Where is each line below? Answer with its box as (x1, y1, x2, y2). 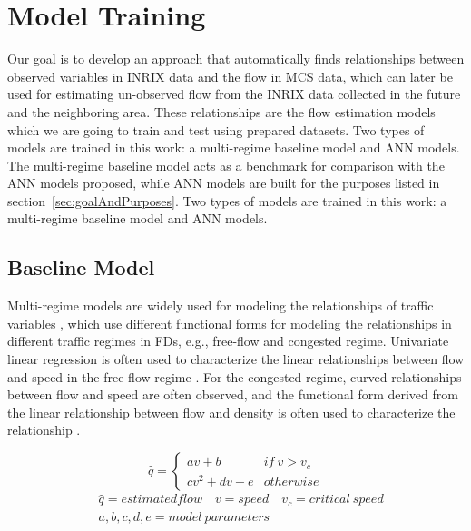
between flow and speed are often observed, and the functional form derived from (7, 385, 458, 404)
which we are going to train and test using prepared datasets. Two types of (7, 120, 425, 139)
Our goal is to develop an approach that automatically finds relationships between (7, 49, 465, 68)
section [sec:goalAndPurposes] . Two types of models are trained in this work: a (7, 191, 447, 210)
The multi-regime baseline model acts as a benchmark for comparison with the (7, 155, 445, 174)
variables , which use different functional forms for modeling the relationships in (7, 313, 452, 332)
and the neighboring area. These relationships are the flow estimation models (7, 102, 436, 121)
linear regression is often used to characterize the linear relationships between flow (7, 349, 465, 369)
